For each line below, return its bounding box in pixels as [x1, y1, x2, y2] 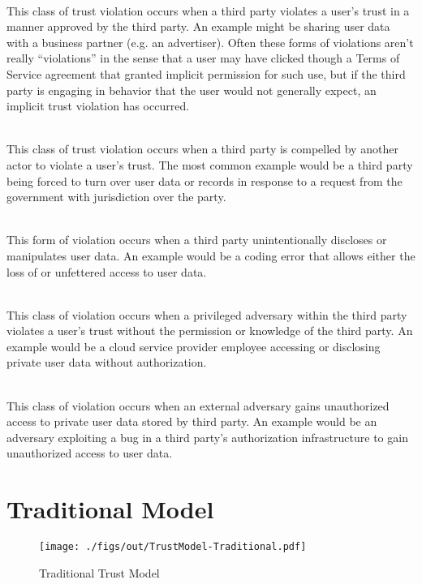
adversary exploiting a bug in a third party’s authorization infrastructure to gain [6, 428, 408, 445]
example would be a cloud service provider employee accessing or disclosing [6, 337, 381, 354]
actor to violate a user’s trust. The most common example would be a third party [6, 156, 413, 173]
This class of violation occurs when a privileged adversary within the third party [6, 306, 407, 323]
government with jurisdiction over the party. [6, 188, 226, 205]
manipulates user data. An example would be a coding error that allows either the [6, 247, 416, 264]
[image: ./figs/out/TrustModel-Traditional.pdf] [39, 541, 307, 553]
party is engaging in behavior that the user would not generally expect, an [6, 81, 377, 98]
